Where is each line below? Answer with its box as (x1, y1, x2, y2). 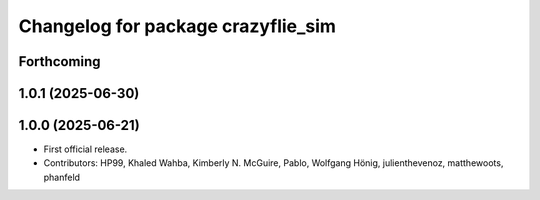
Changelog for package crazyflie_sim (18, 15, 337, 37)
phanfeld (43, 171, 80, 183)
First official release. (43, 143, 128, 155)
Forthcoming (18, 53, 101, 70)
